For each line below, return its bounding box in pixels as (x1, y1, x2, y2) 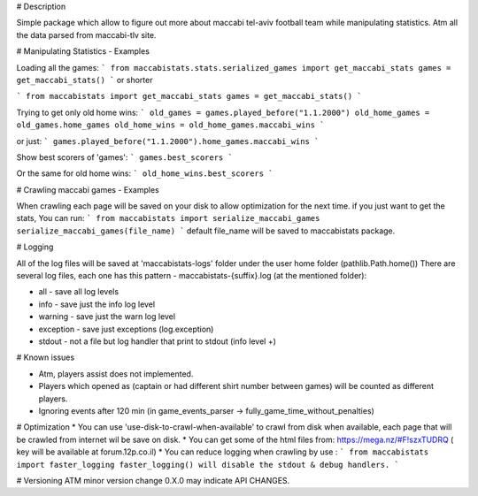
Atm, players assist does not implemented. (38, 368, 194, 379)
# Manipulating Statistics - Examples (16, 46, 150, 57)
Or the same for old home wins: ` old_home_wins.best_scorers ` (16, 168, 274, 179)
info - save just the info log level (38, 299, 155, 309)
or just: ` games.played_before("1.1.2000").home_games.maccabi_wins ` (16, 135, 320, 146)
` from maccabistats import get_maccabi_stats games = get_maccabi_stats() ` (16, 91, 362, 102)
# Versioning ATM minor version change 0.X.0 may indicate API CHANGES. (16, 475, 290, 485)
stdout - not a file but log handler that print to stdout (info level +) (38, 336, 276, 347)
